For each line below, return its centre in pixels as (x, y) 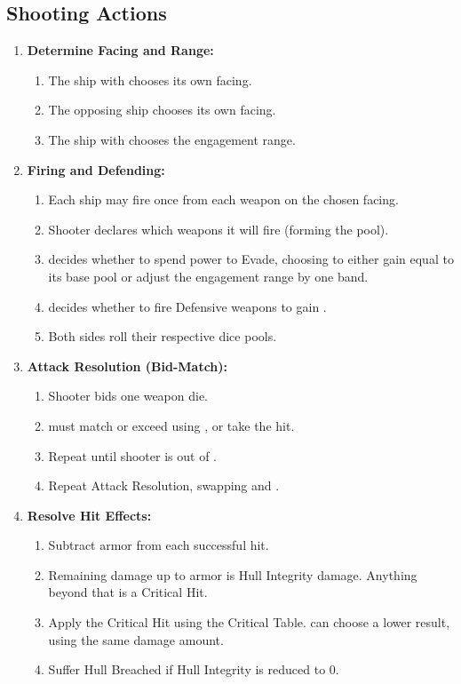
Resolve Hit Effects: (89, 515)
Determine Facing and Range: (120, 50)
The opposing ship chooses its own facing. (162, 110)
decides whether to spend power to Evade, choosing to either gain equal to (251, 259)
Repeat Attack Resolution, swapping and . (164, 485)
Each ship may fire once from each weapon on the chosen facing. (223, 199)
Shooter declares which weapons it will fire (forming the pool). (219, 229)
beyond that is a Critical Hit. (128, 592)
